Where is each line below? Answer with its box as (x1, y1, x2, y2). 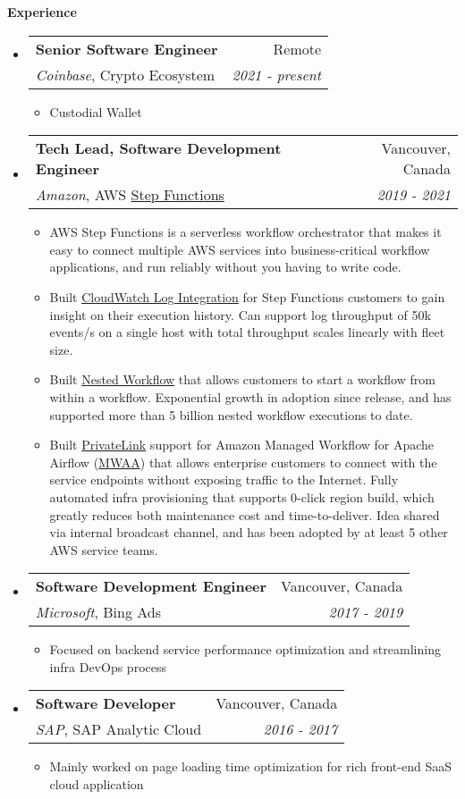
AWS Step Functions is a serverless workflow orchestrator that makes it (49, 223, 442, 241)
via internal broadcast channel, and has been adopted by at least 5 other (49, 523, 448, 542)
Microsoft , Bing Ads (35, 601, 162, 623)
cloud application (49, 775, 144, 794)
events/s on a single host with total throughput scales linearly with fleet (49, 323, 445, 341)
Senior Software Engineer (35, 38, 218, 59)
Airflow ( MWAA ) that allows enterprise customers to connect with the (49, 452, 437, 471)
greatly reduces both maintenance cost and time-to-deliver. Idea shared (49, 505, 440, 524)
